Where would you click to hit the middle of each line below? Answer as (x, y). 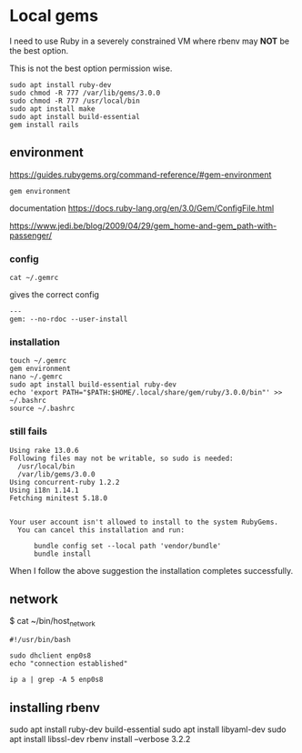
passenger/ (31, 235)
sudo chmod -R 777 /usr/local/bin (75, 101)
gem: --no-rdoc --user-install (69, 319)
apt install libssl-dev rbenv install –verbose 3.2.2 (100, 739)
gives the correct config (55, 295)
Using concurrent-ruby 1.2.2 (65, 482)
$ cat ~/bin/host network (52, 622)
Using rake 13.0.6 (44, 450)
